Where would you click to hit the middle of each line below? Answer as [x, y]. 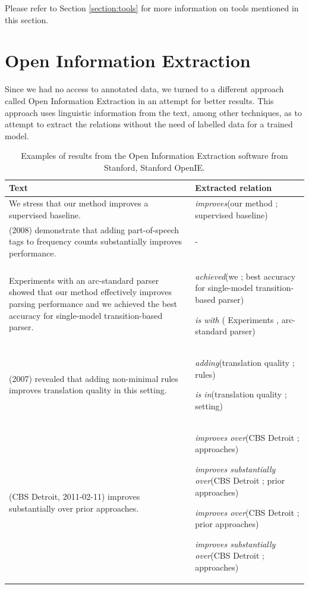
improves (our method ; [237, 203]
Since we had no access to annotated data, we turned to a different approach [144, 89]
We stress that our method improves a [79, 203]
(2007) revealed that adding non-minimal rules [94, 378]
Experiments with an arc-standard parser [84, 280]
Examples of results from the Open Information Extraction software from [154, 156]
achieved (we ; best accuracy [245, 276]
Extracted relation [234, 188]
